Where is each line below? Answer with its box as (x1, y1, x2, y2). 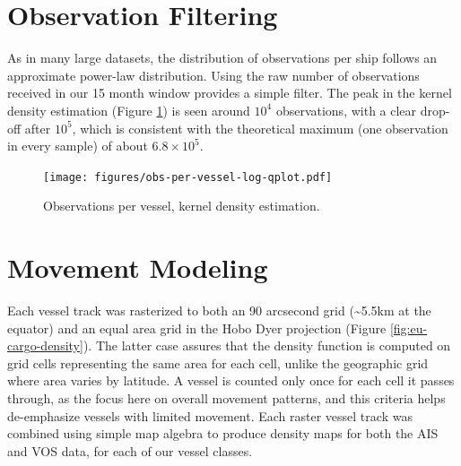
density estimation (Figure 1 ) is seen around (7, 100, 250, 119)
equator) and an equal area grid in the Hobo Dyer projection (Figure (7, 318, 387, 337)
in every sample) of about (7, 136, 148, 155)
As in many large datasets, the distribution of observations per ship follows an (7, 48, 438, 67)
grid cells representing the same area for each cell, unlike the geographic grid (7, 353, 429, 372)
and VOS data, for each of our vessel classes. (7, 441, 253, 460)
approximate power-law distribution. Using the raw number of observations (7, 65, 420, 84)
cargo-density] (7, 336, 83, 355)
